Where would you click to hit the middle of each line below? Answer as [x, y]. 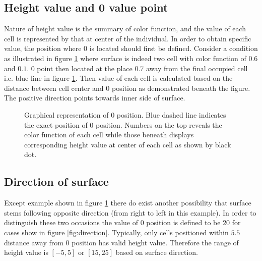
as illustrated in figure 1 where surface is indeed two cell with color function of [125, 58]
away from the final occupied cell [197, 68]
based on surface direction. [157, 252]
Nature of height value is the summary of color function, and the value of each [125, 29]
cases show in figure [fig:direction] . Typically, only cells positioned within [116, 232]
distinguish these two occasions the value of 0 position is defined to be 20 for [122, 222]
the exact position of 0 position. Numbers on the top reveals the [123, 124]
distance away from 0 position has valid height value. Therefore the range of [121, 242]
